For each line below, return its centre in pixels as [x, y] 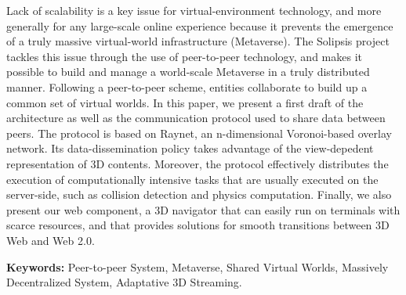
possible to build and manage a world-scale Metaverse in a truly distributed [188, 72]
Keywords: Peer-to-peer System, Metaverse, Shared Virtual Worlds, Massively [198, 266]
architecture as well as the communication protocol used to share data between [196, 118]
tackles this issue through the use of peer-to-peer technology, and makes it [184, 56]
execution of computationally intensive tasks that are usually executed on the [192, 179]
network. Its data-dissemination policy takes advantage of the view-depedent [190, 148]
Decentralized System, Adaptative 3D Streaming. [124, 282]
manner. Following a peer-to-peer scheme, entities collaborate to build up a [187, 86]
